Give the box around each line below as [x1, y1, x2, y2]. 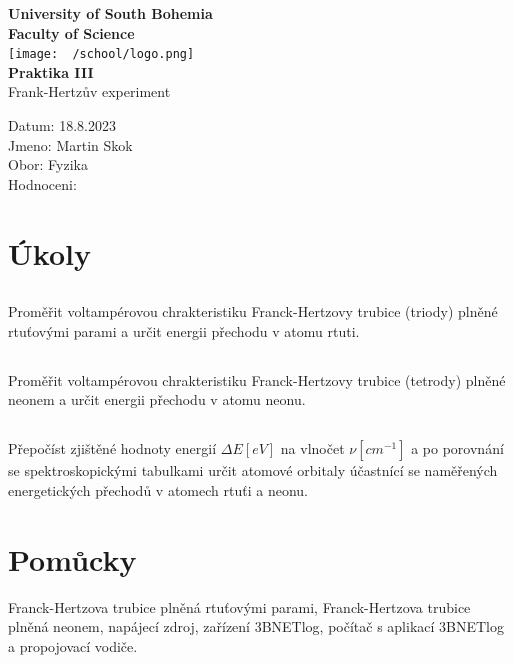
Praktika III [8, 61, 94, 82]
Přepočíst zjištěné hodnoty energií [8, 438, 217, 459]
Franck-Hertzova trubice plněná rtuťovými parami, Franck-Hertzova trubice [8, 596, 471, 617]
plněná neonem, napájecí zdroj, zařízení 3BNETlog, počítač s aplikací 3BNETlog [8, 616, 505, 637]
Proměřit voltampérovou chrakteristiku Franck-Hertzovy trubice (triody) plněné [8, 301, 498, 322]
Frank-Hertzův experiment [8, 81, 171, 102]
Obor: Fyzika [8, 154, 88, 175]
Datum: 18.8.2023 [8, 115, 116, 136]
